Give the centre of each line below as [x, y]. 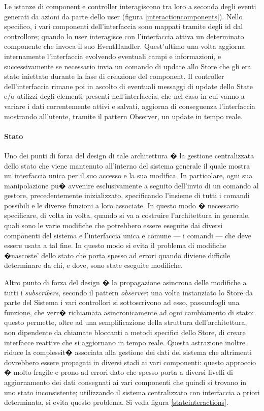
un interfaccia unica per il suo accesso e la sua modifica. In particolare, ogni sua [128, 175]
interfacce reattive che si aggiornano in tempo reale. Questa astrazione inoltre [125, 342]
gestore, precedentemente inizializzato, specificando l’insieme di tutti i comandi [127, 195]
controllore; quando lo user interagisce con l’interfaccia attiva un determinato [124, 36]
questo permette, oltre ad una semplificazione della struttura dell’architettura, [126, 322]
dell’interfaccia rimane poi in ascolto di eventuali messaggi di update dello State [128, 86]
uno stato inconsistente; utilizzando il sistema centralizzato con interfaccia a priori [132, 392]
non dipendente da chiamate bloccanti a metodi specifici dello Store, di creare [125, 332]
